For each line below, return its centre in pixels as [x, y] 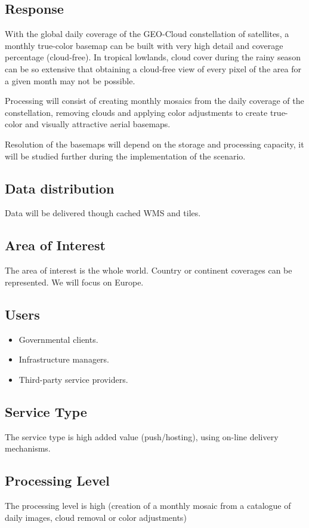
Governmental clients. [58, 339]
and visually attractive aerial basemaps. [98, 124]
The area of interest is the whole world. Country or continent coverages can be [149, 270]
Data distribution [60, 188]
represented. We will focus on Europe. [74, 282]
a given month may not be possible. [70, 80]
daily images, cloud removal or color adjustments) [96, 517]
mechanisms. [28, 448]
